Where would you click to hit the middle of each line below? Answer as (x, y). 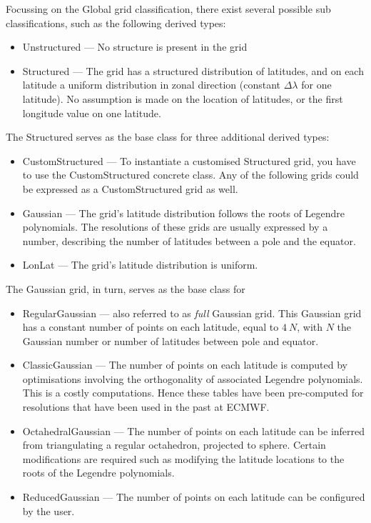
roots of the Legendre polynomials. (98, 473)
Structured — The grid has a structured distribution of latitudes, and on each (193, 70)
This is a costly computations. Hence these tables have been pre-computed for (193, 393)
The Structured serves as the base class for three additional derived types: (168, 137)
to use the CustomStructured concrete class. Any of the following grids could (190, 175)
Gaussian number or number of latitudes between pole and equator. (171, 340)
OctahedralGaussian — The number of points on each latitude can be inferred (194, 430)
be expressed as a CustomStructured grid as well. (130, 188)
